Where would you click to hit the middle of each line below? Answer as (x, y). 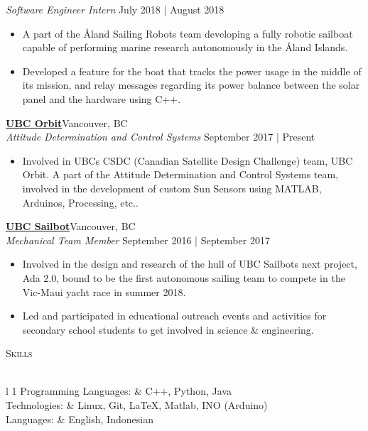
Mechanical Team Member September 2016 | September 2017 (138, 240)
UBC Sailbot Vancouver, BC (71, 226)
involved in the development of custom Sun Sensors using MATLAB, (172, 188)
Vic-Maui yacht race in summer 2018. (104, 291)
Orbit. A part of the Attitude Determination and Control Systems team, (180, 174)
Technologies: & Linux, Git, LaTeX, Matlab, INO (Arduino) (137, 405)
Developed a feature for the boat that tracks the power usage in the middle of (192, 71)
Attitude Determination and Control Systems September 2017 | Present (161, 137)
